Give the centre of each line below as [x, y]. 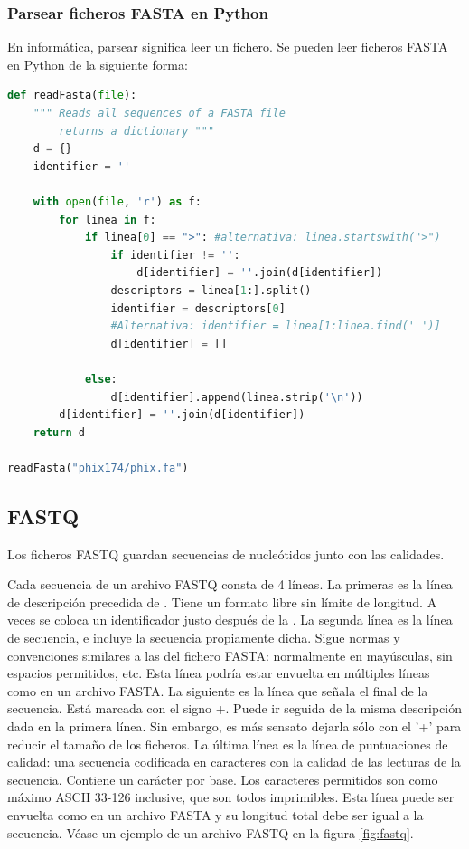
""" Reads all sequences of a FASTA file [159, 113]
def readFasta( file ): [72, 95]
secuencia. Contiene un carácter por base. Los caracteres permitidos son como [223, 779]
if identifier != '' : [175, 255]
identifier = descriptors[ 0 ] [198, 308]
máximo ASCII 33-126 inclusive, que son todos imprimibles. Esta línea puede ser [231, 797]
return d [59, 432]
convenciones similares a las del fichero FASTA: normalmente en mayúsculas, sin [230, 655]
